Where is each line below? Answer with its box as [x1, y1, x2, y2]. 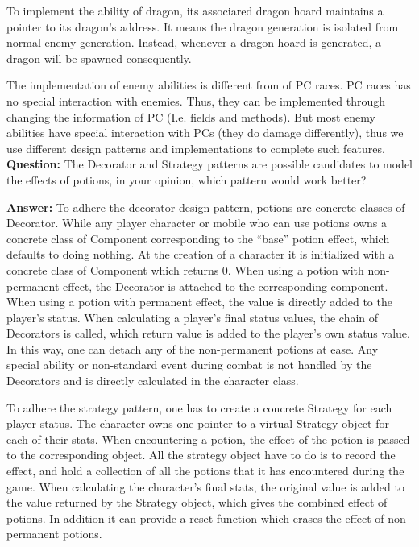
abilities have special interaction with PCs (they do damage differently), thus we [6, 124, 404, 141]
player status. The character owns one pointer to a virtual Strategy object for [6, 415, 389, 432]
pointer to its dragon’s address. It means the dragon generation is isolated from [6, 18, 399, 35]
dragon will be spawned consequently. [6, 49, 192, 66]
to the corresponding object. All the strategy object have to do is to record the [6, 446, 396, 463]
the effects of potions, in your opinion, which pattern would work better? [6, 171, 367, 188]
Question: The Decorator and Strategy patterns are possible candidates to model [6, 155, 413, 172]
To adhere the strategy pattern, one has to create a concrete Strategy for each [6, 399, 392, 416]
